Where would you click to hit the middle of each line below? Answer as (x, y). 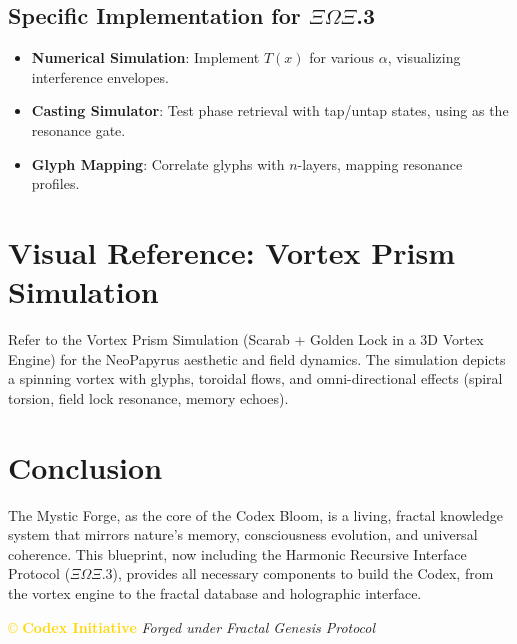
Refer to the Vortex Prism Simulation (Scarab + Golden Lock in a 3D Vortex (246, 339)
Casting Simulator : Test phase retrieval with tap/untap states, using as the (270, 110)
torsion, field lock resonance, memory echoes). (148, 397)
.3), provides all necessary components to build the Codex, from (297, 573)
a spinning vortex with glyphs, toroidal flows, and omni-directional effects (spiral (255, 378)
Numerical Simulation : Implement (145, 57)
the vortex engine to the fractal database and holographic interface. (215, 592)
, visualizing (424, 57)
